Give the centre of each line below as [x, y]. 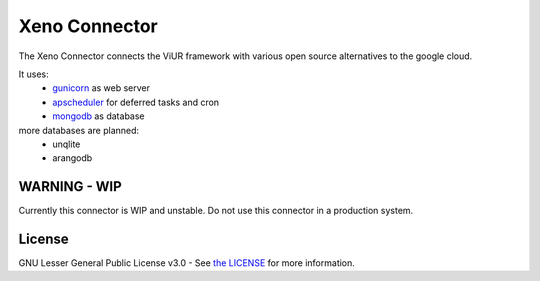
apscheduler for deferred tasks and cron [136, 102]
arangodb [72, 158]
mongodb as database [98, 116]
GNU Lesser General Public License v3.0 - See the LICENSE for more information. [186, 263]
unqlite [66, 144]
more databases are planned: [79, 130]
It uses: [33, 74]
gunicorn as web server [101, 88]
